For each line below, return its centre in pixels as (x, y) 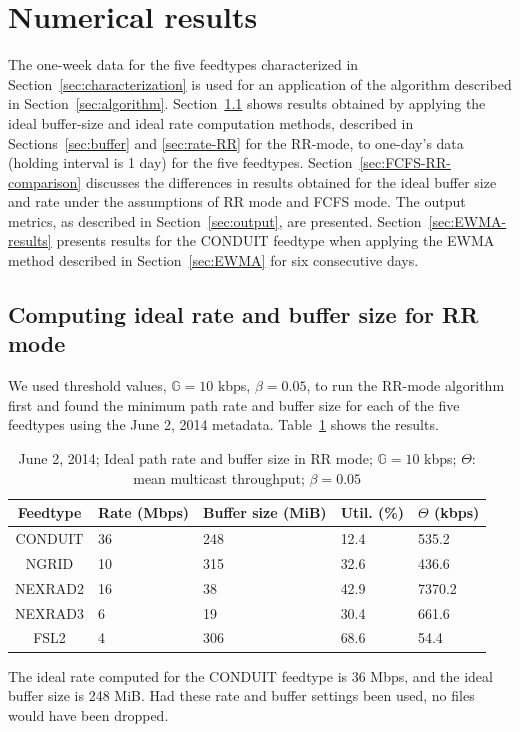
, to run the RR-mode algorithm (405, 385)
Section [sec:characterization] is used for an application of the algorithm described (260, 83)
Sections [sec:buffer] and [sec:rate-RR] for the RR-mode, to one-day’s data (236, 142)
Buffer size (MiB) (265, 512)
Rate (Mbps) (144, 512)
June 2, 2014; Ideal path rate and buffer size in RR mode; (195, 458)
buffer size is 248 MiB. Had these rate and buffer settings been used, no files (241, 695)
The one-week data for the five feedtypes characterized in (183, 64)
